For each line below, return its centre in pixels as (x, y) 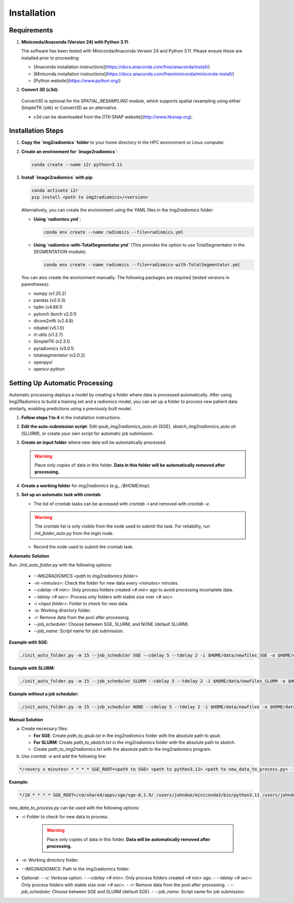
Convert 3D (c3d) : (40, 90)
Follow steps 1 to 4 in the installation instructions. (71, 418)
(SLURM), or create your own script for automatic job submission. (87, 433)
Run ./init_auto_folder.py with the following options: (61, 564)
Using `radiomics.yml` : (57, 219)
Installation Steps (36, 131)
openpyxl (43, 362)
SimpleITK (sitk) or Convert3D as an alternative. (69, 108)
